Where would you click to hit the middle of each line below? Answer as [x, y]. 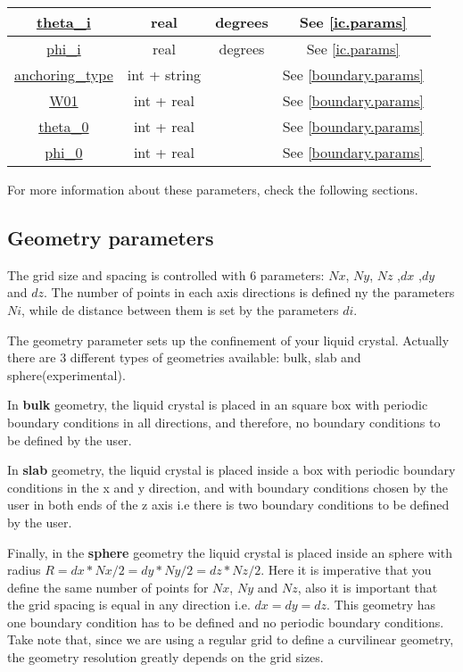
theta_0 [64, 126]
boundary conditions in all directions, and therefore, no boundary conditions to [224, 422]
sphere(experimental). [66, 374]
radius [24, 570]
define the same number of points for [108, 587]
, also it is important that [368, 587]
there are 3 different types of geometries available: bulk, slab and [184, 357]
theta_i [63, 22]
